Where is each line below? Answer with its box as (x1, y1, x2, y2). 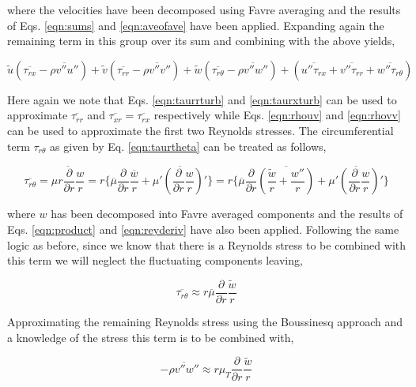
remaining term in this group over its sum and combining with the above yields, (7, 32, 395, 49)
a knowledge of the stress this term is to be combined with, (7, 329, 294, 345)
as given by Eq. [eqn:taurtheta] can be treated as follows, (50, 137, 327, 154)
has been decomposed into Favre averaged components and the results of (51, 205, 403, 222)
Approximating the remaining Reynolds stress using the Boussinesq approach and (7, 314, 403, 330)
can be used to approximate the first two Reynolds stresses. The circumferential (7, 122, 394, 138)
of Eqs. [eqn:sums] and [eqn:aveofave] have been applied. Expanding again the (7, 17, 384, 33)
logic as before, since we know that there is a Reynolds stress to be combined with (7, 236, 406, 253)
